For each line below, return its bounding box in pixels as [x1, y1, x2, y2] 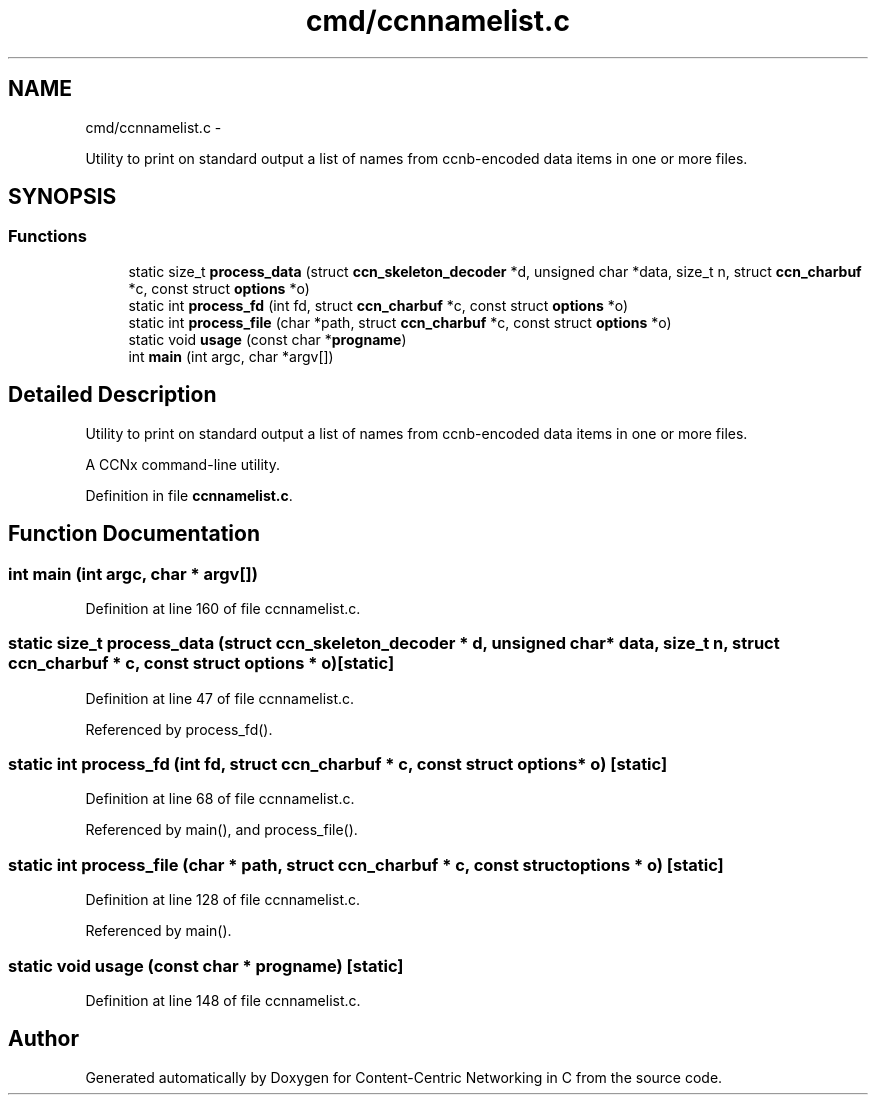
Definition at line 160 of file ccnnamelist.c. [85, 599, 361, 617]
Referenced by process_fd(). [85, 720, 273, 738]
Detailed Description [8, 382, 217, 408]
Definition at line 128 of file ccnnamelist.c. [85, 891, 361, 909]
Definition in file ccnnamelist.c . [85, 486, 293, 504]
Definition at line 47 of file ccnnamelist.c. [85, 689, 355, 707]
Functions [8, 226, 87, 247]
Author [8, 1026, 79, 1052]
